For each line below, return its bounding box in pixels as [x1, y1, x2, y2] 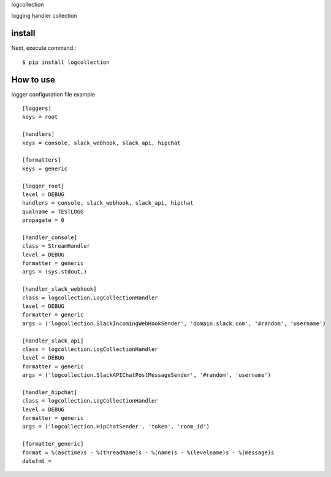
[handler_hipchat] [22, 388, 78, 396]
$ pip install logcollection [22, 58, 110, 66]
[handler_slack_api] [22, 337, 84, 344]
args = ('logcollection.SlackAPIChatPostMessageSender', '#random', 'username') [22, 372, 272, 379]
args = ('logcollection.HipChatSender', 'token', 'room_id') [22, 423, 210, 430]
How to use [11, 74, 55, 85]
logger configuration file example [11, 90, 95, 98]
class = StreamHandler [22, 243, 91, 250]
